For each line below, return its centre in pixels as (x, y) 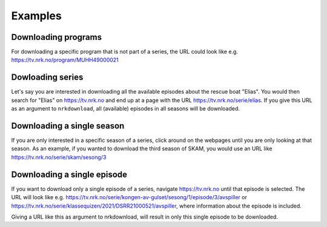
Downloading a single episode (69, 174)
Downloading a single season (68, 126)
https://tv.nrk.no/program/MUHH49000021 (65, 60)
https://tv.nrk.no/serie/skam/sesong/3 (59, 157)
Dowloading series (47, 78)
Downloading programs (57, 37)
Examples (36, 16)
